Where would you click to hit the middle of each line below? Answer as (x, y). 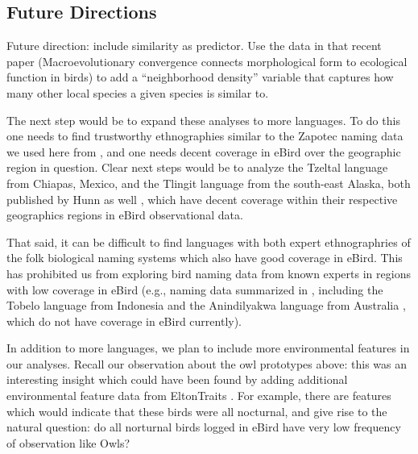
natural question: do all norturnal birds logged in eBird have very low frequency (204, 427)
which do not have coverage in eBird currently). (124, 321)
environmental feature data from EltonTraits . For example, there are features (199, 396)
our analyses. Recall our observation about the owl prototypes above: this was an (207, 363)
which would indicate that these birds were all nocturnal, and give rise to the (197, 411)
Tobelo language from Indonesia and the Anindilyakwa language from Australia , (206, 305)
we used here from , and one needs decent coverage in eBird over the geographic (204, 151)
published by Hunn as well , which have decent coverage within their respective (202, 199)
